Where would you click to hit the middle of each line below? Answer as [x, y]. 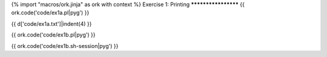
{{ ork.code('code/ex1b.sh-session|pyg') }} [65, 46]
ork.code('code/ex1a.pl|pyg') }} [50, 13]
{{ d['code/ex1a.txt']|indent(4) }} [51, 23]
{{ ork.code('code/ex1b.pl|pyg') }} [53, 35]
